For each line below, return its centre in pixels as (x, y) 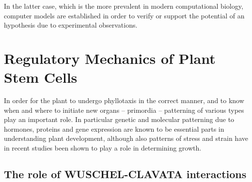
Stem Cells (41, 77)
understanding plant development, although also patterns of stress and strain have (126, 138)
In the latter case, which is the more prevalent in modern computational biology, (124, 6)
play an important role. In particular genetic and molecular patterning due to (119, 119)
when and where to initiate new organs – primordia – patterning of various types (124, 110)
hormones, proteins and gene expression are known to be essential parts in (114, 129)
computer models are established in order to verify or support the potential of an (124, 15)
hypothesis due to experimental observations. (71, 25)
